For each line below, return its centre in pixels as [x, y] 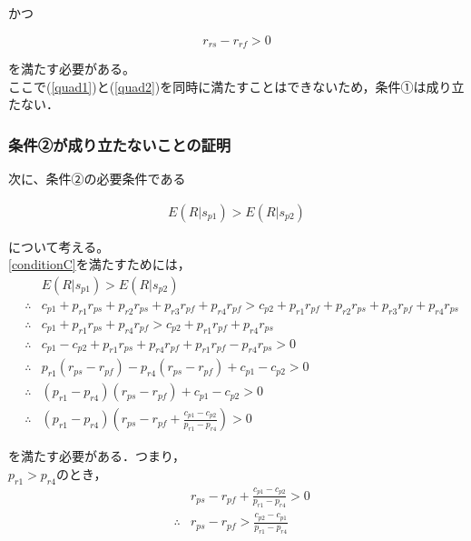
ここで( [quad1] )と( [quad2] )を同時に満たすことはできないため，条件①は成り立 [236, 86]
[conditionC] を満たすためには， [99, 264]
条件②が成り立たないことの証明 [120, 144]
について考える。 [59, 246]
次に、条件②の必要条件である [97, 179]
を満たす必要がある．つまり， [97, 456]
